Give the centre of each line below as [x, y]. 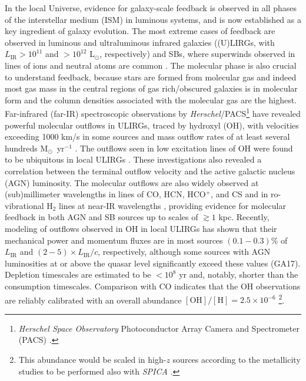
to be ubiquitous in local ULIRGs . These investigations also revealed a [133, 159]
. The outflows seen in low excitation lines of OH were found [184, 148]
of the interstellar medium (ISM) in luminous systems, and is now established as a [153, 19]
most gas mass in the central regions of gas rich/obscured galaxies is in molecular [151, 88]
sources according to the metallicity [237, 359]
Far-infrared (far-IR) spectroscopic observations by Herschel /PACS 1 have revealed [153, 112]
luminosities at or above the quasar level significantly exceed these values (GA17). [153, 263]
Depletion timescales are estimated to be [78, 274]
